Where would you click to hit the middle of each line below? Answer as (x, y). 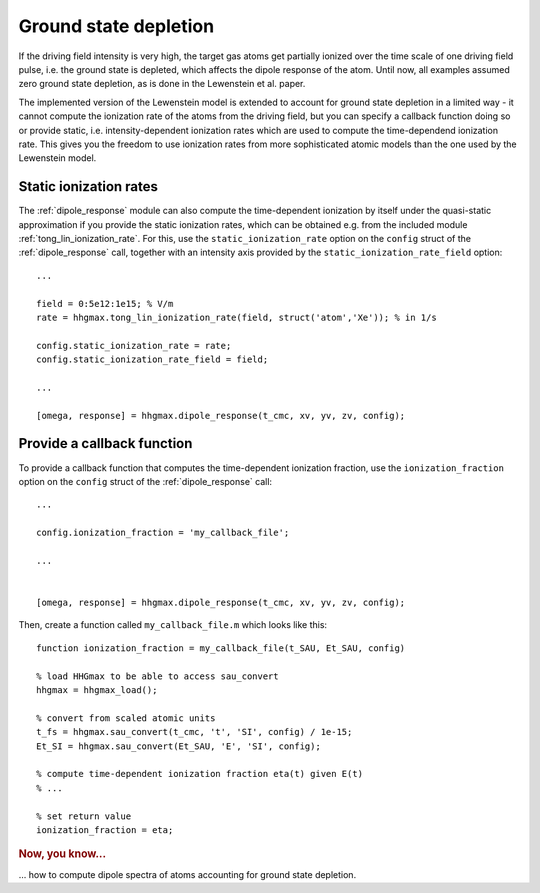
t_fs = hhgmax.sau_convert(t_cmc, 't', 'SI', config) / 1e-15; (194, 732)
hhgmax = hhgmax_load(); (97, 690)
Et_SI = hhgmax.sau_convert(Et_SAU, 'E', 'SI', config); (179, 746)
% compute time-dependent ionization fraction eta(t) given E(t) (200, 774)
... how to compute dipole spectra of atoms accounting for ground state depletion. (187, 874)
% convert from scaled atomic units (126, 718)
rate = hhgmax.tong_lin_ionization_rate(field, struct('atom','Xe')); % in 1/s (236, 317)
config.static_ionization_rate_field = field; (152, 359)
